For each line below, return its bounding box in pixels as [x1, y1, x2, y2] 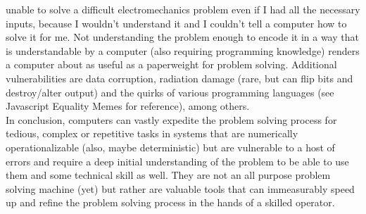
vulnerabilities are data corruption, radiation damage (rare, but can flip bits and [6, 70, 353, 85]
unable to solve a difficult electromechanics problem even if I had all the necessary [6, 2, 360, 16]
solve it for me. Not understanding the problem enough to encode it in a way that [6, 30, 359, 44]
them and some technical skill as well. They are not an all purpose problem [6, 168, 331, 182]
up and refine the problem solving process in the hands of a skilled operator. [6, 195, 335, 210]
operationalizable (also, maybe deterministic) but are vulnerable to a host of [6, 139, 335, 154]
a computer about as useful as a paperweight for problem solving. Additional [6, 57, 337, 72]
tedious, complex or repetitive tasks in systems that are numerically [6, 126, 298, 141]
